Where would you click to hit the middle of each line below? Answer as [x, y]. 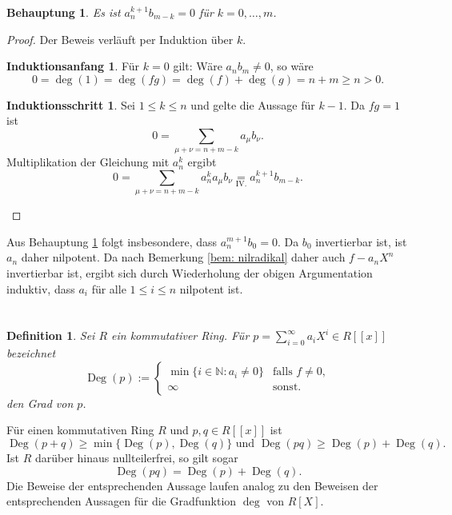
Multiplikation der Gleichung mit [88, 162]
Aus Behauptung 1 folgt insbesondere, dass [112, 241]
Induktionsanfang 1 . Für [73, 66]
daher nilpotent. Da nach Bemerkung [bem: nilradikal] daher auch [183, 257]
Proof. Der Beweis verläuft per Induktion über [120, 39]
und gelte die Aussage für [253, 104]
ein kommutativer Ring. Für [180, 335]
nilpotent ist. [211, 288]
